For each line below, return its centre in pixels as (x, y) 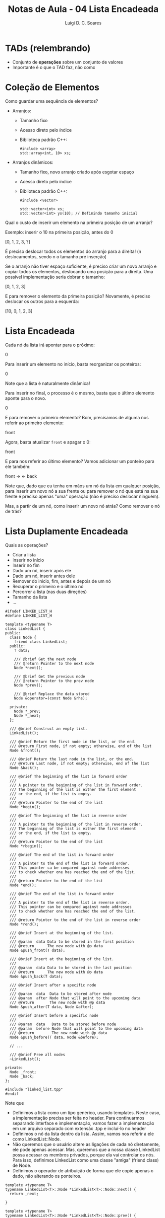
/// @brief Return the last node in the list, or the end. (72, 759)
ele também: (18, 466)
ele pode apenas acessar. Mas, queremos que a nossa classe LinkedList (86, 1149)
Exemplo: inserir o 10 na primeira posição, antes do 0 (59, 232)
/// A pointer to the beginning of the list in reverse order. (76, 824)
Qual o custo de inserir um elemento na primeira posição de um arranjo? (79, 223)
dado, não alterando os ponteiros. (47, 1176)
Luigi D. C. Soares (83, 23)
